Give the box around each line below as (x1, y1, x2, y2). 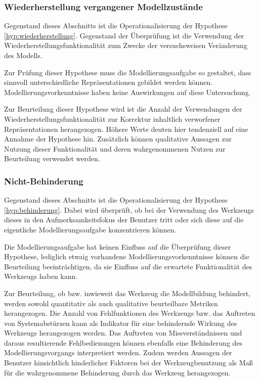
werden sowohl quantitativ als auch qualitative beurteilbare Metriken (4, 298, 218, 308)
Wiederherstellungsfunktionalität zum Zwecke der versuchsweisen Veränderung (4, 40, 247, 51)
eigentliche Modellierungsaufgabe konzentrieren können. (4, 224, 177, 234)
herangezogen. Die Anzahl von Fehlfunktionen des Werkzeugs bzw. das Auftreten (4, 308, 255, 318)
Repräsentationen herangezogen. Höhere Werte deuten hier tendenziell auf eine (4, 123, 248, 134)
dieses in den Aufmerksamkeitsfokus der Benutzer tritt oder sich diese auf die (4, 214, 244, 225)
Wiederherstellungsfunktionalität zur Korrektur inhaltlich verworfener (4, 113, 221, 124)
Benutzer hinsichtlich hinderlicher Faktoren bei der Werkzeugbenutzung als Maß (4, 357, 253, 368)
